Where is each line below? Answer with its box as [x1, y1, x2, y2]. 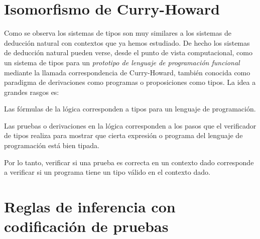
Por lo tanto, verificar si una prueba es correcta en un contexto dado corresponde [4, 157, 254, 167]
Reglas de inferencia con [4, 196, 176, 217]
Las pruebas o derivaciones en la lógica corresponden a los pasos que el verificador [4, 120, 256, 131]
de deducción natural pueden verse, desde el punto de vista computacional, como [4, 47, 252, 58]
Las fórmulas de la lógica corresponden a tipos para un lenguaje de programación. [4, 103, 256, 114]
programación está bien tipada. [4, 140, 99, 151]
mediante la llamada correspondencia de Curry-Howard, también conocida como [4, 67, 250, 77]
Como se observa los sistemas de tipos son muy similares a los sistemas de [4, 28, 231, 38]
